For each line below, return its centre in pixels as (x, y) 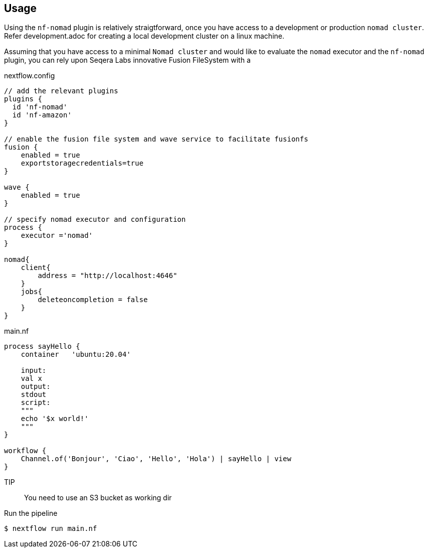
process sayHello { (42, 347)
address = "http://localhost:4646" (108, 276)
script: (36, 403)
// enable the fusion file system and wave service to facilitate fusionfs (156, 139)
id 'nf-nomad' (40, 107)
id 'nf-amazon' (42, 115)
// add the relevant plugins (61, 91)
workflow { (25, 451)
